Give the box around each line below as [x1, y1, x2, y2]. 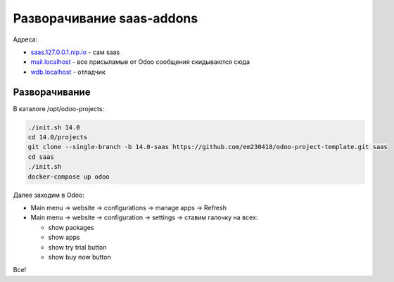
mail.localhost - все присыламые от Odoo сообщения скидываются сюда [30, 58, 250, 66]
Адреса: [13, 35, 38, 44]
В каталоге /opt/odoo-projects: [13, 104, 105, 113]
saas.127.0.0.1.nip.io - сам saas [30, 48, 120, 56]
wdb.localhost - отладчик [30, 68, 106, 76]
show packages [48, 223, 94, 231]
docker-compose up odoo [27, 172, 110, 181]
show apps [48, 233, 80, 242]
